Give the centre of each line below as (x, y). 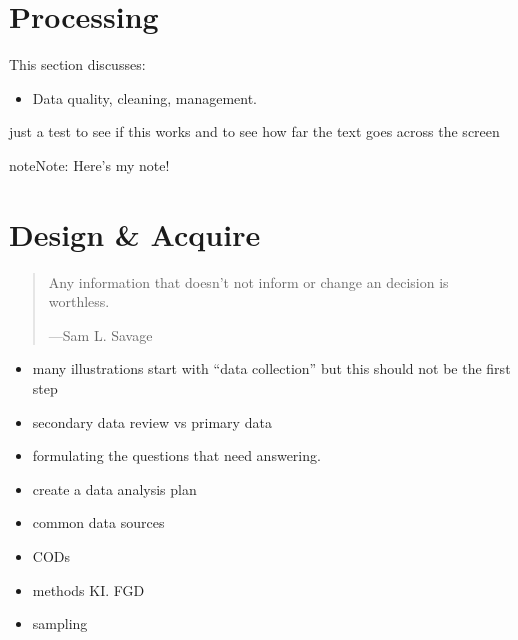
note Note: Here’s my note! (89, 164)
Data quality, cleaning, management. (145, 97)
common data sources (98, 522)
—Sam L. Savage (100, 334)
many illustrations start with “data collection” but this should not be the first (271, 368)
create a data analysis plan (114, 488)
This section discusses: (77, 64)
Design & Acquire (135, 233)
